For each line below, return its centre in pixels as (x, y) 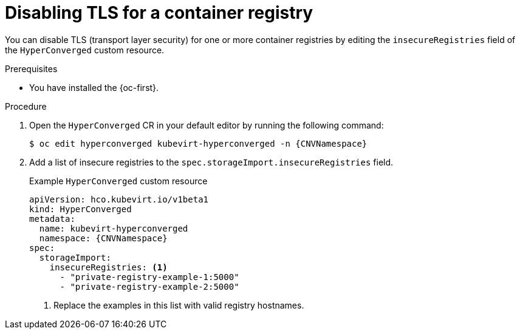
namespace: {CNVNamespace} (103, 238)
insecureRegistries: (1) (108, 267)
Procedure (26, 106)
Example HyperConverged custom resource (118, 181)
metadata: (52, 219)
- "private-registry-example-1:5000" (149, 277)
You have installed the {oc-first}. (94, 87)
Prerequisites (31, 68)
